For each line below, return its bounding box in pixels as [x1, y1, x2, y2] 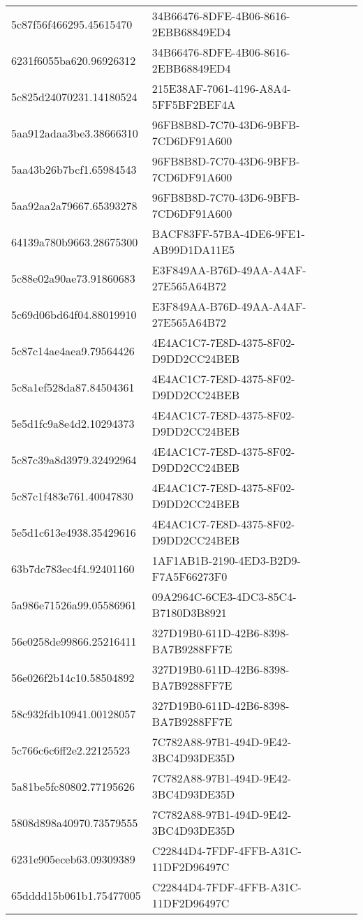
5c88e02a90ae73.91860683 [11, 269, 135, 286]
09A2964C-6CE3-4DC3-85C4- [151, 588, 297, 604]
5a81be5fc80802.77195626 [11, 778, 135, 794]
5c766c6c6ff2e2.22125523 [11, 741, 131, 758]
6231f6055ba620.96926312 [11, 52, 136, 68]
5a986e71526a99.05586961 [11, 596, 137, 613]
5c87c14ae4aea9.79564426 [11, 342, 135, 359]
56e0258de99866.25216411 [11, 632, 137, 649]
